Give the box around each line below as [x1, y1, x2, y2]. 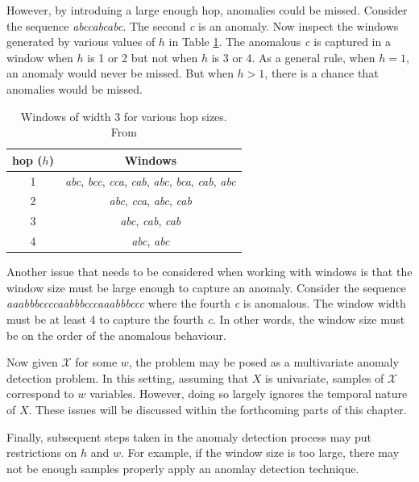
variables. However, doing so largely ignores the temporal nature [89, 385, 408, 402]
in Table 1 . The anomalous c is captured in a [168, 33, 391, 50]
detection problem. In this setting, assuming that [6, 369, 249, 386]
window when [6, 48, 73, 65]
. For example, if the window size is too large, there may [121, 444, 400, 461]
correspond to [6, 385, 74, 402]
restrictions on [6, 444, 77, 461]
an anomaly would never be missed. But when [6, 65, 234, 82]
